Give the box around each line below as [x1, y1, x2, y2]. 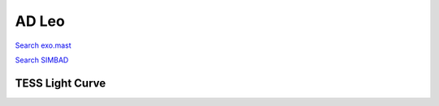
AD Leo [15, 12, 65, 30]
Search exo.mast [15, 40, 72, 50]
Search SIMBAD [15, 55, 69, 65]
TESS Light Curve [15, 76, 106, 90]
